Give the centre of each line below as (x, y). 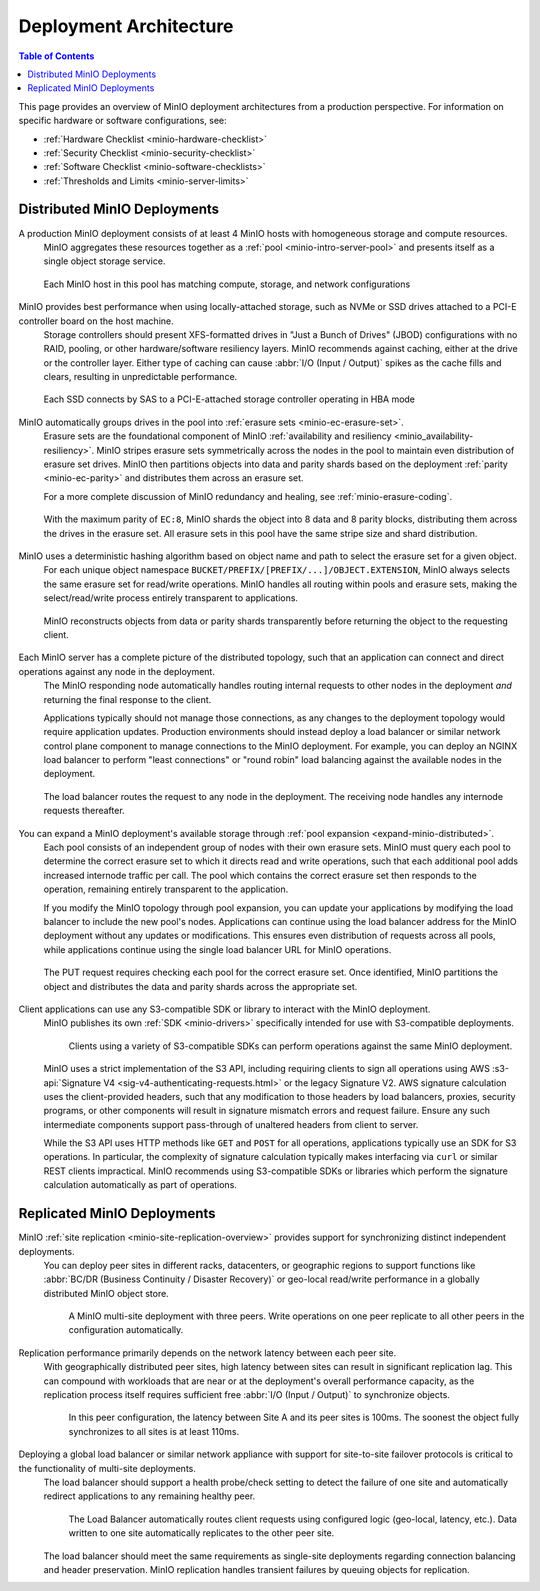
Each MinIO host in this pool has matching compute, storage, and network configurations (227, 284)
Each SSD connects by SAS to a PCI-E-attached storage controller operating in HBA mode (229, 399)
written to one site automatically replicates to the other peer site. (201, 1533)
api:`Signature (72, 1082)
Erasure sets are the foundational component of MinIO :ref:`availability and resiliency (217, 436)
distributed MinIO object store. (106, 1293)
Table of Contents (56, 56)
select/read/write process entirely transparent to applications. (171, 598)
